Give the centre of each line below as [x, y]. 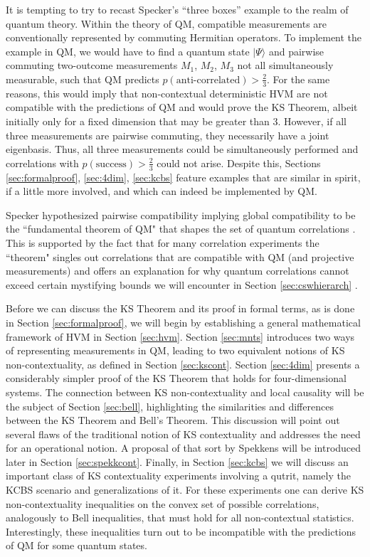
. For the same [298, 79]
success [111, 164]
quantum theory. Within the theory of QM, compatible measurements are [166, 23]
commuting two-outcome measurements [92, 65]
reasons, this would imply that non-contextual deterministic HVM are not [167, 93]
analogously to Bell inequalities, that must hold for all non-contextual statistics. [180, 518]
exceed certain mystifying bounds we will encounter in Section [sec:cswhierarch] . [182, 284]
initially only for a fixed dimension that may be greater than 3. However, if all [176, 121]
